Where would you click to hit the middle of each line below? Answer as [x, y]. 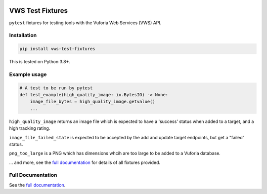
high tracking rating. [30, 128]
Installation [23, 36]
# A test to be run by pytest [56, 88]
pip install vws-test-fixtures [58, 49]
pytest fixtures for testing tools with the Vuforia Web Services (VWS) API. [85, 23]
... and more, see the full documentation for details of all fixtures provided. [85, 162]
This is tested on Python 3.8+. [40, 62]
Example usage [28, 74]
